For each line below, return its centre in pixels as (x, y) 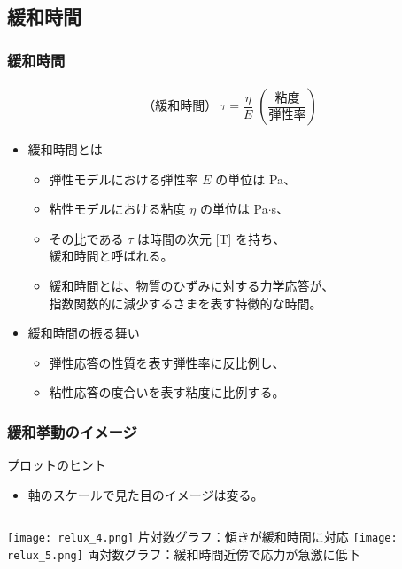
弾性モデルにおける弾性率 (124, 179)
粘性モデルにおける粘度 (117, 209)
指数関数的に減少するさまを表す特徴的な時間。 (186, 303)
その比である (86, 238)
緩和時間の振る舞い (84, 333)
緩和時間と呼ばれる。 (111, 256)
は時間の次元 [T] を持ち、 (211, 238)
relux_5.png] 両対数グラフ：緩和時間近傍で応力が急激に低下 (184, 554)
